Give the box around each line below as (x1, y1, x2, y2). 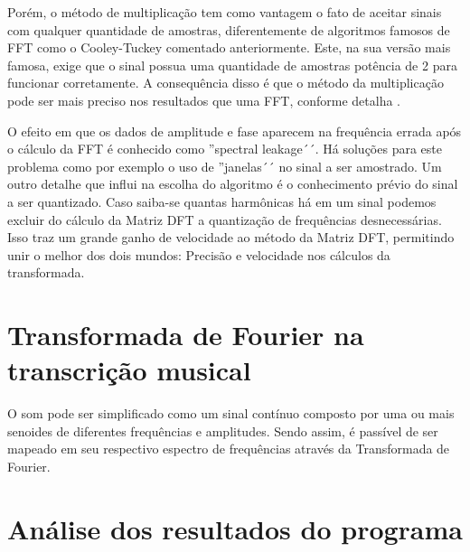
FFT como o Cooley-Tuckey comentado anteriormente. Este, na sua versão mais (7, 38, 451, 57)
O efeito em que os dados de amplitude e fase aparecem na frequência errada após (7, 121, 462, 140)
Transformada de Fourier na (7, 316, 364, 353)
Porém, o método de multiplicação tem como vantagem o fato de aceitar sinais (7, 3, 442, 21)
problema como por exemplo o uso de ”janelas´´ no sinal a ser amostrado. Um (7, 156, 442, 175)
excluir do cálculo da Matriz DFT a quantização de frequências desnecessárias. (7, 210, 442, 229)
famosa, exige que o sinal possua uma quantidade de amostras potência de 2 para (7, 55, 457, 74)
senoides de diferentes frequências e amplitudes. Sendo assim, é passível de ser (7, 421, 438, 440)
